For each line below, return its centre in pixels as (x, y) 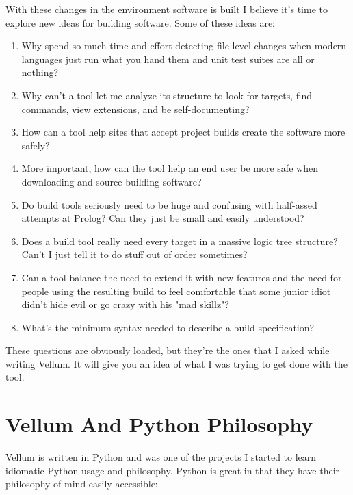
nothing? (40, 72)
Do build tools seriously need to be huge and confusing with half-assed (169, 204)
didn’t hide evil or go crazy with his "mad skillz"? (125, 304)
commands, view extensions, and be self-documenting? (135, 109)
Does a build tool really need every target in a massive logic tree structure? (180, 241)
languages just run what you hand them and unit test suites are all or (168, 59)
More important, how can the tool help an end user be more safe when (170, 168)
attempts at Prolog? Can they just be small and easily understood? (163, 218)
